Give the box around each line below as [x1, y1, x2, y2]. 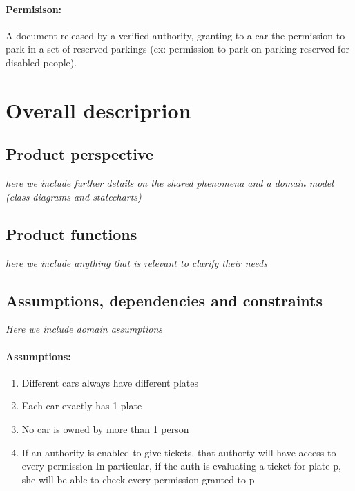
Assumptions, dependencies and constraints [6, 289, 323, 311]
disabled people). [6, 55, 77, 69]
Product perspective [6, 143, 153, 165]
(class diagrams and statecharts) [6, 189, 142, 203]
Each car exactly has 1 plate [21, 398, 142, 413]
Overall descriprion [6, 95, 191, 124]
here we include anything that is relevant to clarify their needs [6, 255, 267, 270]
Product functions [6, 223, 137, 244]
